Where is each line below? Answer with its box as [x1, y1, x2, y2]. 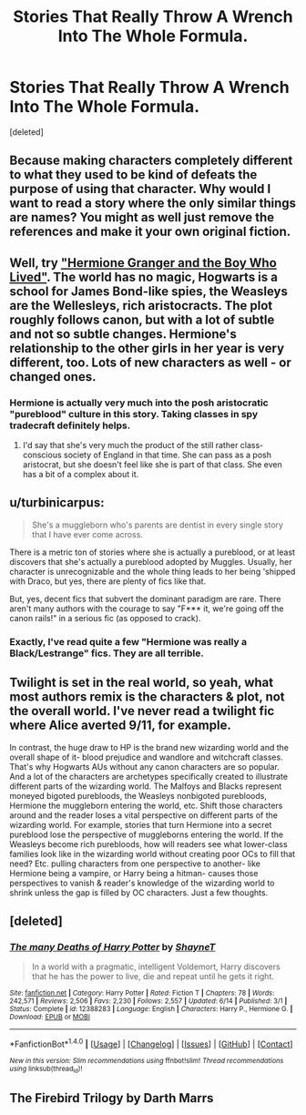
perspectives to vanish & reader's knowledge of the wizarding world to [9, 877, 275, 888]
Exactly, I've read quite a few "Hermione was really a [9, 635, 248, 648]
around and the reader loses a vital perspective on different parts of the [9, 809, 278, 821]
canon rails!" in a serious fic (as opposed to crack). [9, 612, 201, 623]
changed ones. [9, 369, 97, 384]
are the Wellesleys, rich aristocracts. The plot [9, 298, 273, 313]
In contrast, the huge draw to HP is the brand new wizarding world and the [9, 742, 290, 752]
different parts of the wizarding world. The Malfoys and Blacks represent [9, 781, 282, 792]
